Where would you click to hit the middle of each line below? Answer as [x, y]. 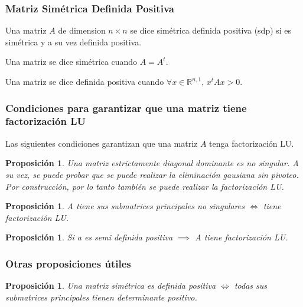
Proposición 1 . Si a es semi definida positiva [89, 237]
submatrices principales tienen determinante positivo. [101, 297]
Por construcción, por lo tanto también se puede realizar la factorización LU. [145, 186]
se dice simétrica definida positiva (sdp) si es [211, 30]
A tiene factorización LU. [242, 237]
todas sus [250, 285]
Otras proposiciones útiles [68, 263]
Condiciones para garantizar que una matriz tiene [126, 108]
